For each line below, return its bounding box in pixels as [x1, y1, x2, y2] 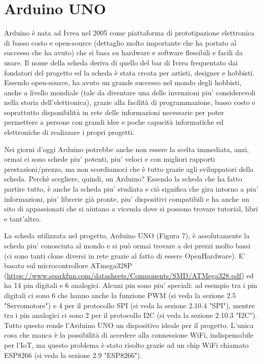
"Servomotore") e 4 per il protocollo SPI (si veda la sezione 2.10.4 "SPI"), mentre [4, 300, 255, 310]
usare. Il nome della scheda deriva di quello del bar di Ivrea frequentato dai [4, 57, 238, 67]
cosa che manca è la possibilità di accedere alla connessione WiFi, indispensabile [4, 330, 253, 340]
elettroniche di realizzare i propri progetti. [4, 127, 135, 137]
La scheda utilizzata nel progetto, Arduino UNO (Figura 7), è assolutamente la [4, 230, 250, 241]
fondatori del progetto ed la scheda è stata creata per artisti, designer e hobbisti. [4, 67, 255, 78]
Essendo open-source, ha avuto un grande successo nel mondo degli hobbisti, [4, 77, 242, 88]
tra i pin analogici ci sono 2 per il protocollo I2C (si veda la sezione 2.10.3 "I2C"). [4, 310, 257, 320]
